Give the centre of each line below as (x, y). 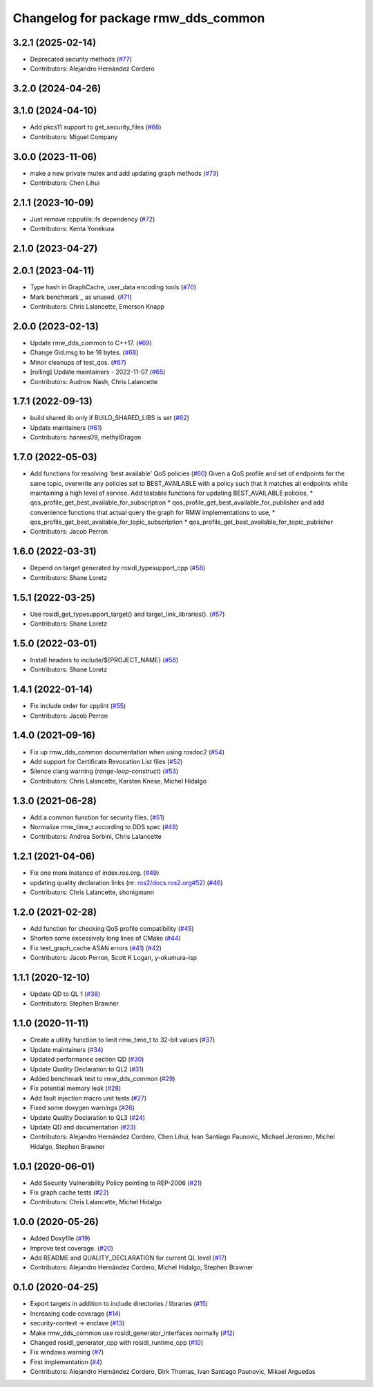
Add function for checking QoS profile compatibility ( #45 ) (112, 929)
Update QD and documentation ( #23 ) (83, 1127)
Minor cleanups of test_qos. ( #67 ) (78, 362)
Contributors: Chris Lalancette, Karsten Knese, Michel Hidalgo (118, 781)
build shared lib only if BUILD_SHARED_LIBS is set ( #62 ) (110, 418)
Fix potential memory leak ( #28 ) (76, 1088)
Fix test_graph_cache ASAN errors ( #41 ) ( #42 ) (96, 948)
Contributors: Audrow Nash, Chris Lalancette (94, 381)
